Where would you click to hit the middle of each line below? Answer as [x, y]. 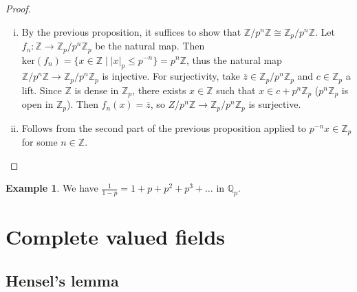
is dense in [97, 90]
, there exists [159, 90]
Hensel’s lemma [62, 280]
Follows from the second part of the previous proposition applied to [164, 127]
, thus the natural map [234, 59]
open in [37, 104]
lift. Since [42, 90]
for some [40, 142]
